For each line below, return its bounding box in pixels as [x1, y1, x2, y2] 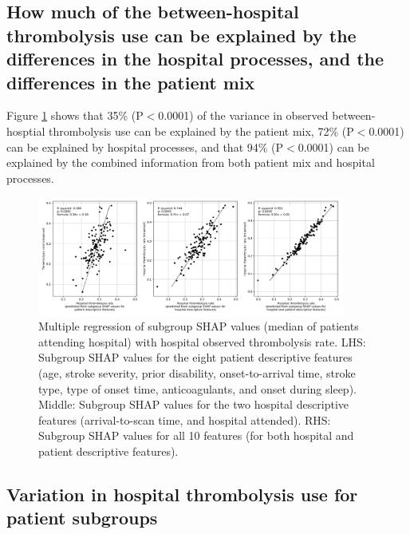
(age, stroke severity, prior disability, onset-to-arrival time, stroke [38, 364, 356, 381]
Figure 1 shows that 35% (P [6, 107, 144, 124]
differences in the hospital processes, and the [6, 46, 384, 71]
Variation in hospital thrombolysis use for [6, 481, 358, 506]
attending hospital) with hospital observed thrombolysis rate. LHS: [38, 333, 366, 350]
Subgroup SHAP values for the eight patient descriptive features [38, 349, 353, 366]
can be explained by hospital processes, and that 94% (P [6, 138, 284, 155]
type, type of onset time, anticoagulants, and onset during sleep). [38, 380, 357, 397]
